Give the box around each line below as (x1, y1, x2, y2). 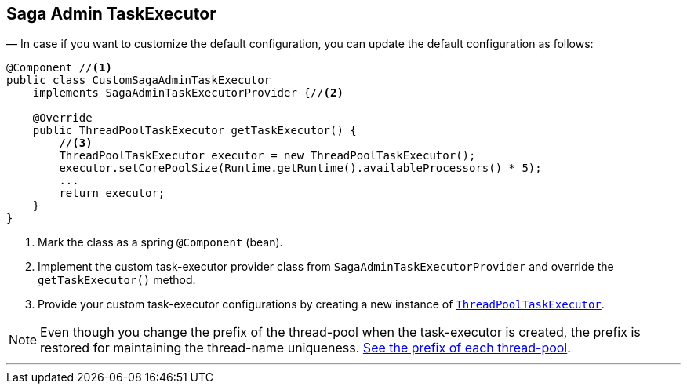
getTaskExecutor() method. (38, 273, 196, 287)
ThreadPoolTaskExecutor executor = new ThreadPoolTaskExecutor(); (59, 149, 476, 162)
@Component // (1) (6, 61, 112, 75)
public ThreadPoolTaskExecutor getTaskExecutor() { (32, 124, 357, 137)
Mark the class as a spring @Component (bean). (38, 235, 283, 250)
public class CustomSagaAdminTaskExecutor (6, 74, 271, 87)
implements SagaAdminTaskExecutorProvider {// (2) (32, 86, 343, 100)
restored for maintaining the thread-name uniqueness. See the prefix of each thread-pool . (40, 340, 571, 356)
